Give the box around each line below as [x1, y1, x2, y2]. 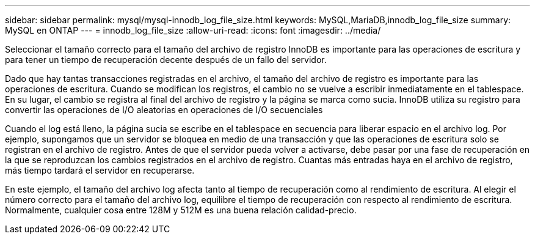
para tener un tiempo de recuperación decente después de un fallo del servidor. [5, 54, 327, 65]
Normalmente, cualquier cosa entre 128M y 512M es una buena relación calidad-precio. [5, 205, 357, 215]
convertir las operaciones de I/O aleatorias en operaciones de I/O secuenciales [5, 105, 323, 115]
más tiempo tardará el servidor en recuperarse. [5, 165, 195, 175]
